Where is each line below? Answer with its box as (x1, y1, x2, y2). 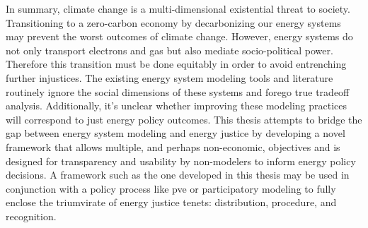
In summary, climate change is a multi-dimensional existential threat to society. (6, 1, 350, 16)
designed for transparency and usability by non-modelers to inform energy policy (6, 153, 356, 168)
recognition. (6, 208, 57, 223)
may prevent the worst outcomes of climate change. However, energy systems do (6, 29, 353, 44)
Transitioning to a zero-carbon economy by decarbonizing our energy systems (6, 15, 341, 30)
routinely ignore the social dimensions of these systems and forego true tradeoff (6, 84, 350, 99)
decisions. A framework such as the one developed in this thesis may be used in (6, 167, 350, 182)
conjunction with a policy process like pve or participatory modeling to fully (6, 181, 336, 196)
